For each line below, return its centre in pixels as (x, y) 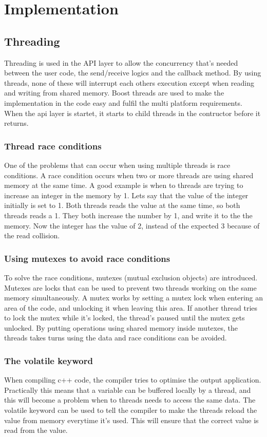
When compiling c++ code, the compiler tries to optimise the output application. (133, 380)
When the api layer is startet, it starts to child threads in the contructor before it (132, 113)
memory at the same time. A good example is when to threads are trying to (124, 185)
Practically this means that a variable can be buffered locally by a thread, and (128, 389)
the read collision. (32, 235)
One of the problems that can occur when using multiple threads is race (117, 165)
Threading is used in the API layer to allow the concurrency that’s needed (121, 62)
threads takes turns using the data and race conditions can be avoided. (116, 338)
